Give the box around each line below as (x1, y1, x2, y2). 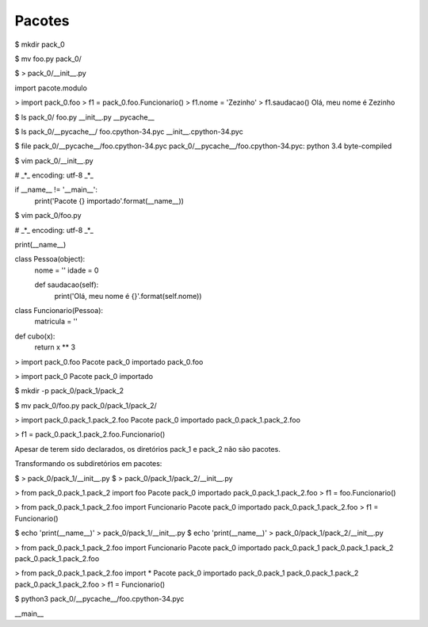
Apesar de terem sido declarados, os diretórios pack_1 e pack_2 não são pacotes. (14, 444, 281, 453)
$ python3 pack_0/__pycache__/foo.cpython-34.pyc (14, 595, 185, 604)
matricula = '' (34, 317, 78, 327)
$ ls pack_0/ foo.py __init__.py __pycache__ (14, 112, 155, 122)
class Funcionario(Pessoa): (14, 305, 103, 315)
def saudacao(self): (34, 280, 99, 289)
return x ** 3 (34, 342, 75, 352)
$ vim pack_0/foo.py (14, 211, 82, 220)
